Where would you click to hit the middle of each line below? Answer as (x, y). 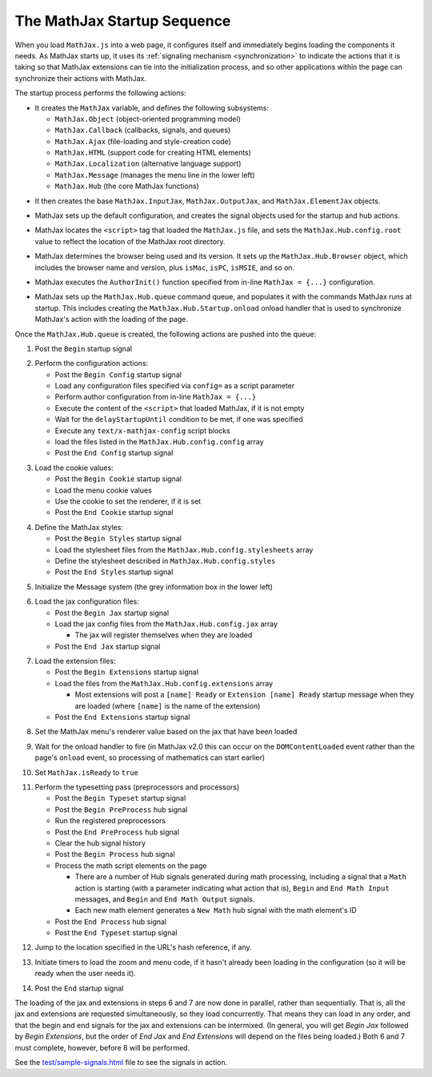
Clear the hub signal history (100, 843)
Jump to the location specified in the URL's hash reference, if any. (143, 947)
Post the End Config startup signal (114, 453)
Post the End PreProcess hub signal (117, 832)
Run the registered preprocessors (110, 821)
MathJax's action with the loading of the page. (111, 319)
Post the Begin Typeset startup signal (120, 798)
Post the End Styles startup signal (114, 572)
